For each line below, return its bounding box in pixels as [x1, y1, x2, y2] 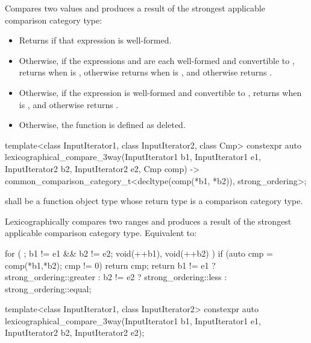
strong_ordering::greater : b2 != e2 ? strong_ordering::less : [5, 271, 227, 283]
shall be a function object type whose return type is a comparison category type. [5, 194, 303, 207]
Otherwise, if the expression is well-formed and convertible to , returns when [19, 86, 302, 98]
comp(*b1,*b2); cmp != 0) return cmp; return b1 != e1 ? [5, 258, 216, 271]
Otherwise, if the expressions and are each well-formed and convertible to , [19, 54, 295, 66]
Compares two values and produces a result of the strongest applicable [5, 2, 265, 14]
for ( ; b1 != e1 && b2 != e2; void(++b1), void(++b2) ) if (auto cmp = [5, 246, 273, 259]
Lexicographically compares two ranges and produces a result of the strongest [5, 214, 292, 227]
